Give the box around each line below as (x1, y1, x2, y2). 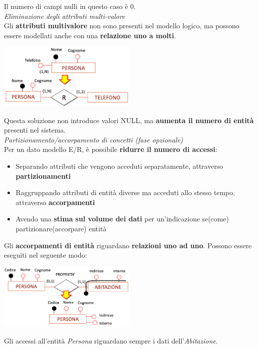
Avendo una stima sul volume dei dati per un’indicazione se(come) (15, 213, 229, 224)
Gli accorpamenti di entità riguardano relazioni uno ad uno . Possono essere (4, 240, 252, 250)
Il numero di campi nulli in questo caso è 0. (4, 1, 136, 11)
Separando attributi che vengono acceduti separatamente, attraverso (15, 161, 223, 171)
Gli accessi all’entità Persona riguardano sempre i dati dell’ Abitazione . (4, 335, 218, 346)
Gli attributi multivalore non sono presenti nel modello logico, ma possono (4, 20, 240, 31)
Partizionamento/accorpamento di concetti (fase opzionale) (4, 134, 183, 144)
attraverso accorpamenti (15, 197, 95, 207)
